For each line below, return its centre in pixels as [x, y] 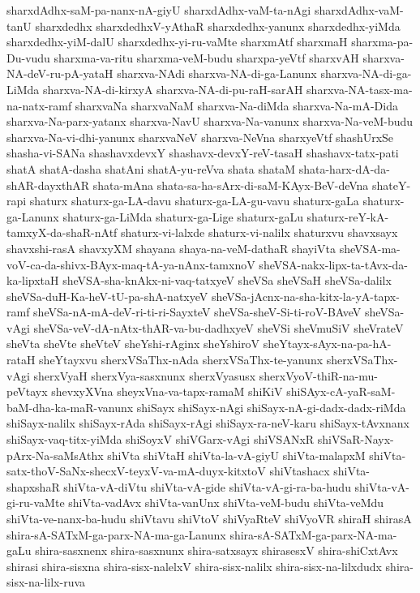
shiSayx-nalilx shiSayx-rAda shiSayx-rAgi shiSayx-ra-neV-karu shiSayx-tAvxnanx [208, 423]
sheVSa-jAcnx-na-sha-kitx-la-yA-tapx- [305, 296]
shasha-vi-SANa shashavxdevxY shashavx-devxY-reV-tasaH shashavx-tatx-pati [203, 153]
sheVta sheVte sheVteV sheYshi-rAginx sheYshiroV [133, 344]
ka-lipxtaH [33, 280]
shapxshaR [33, 486]
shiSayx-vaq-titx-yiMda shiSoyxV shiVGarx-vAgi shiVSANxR [161, 439]
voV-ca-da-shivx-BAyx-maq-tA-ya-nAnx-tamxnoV [131, 264]
